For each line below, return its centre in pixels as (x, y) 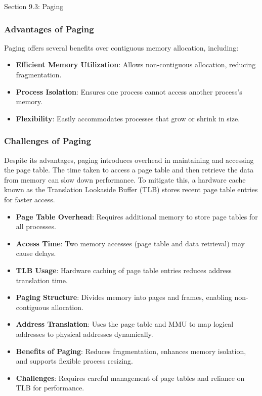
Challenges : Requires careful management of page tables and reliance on (130, 378)
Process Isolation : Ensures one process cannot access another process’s (129, 91)
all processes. (36, 226)
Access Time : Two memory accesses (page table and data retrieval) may (130, 243)
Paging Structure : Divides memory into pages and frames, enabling (124, 297)
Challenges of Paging (48, 141)
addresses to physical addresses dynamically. (84, 334)
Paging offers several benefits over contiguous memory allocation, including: (121, 47)
